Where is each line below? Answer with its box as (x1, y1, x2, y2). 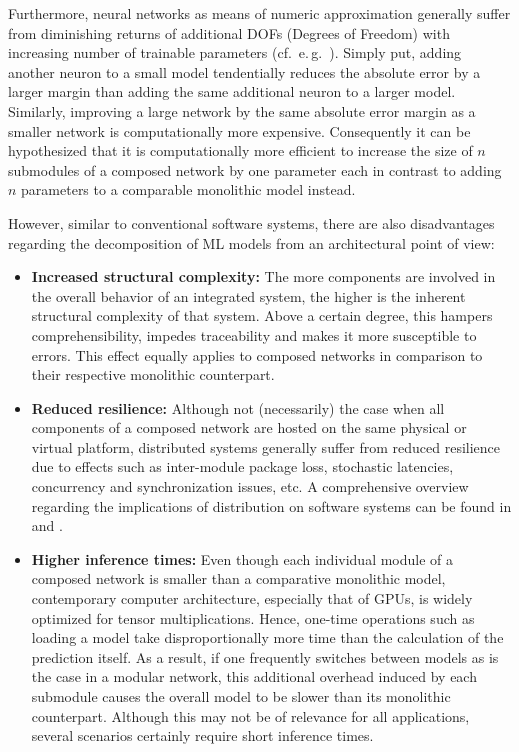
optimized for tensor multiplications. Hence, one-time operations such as (31, 607, 475, 628)
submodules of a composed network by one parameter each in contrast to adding (8, 159, 502, 180)
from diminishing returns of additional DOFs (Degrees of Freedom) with (8, 22, 450, 43)
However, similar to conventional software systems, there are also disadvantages (8, 212, 495, 233)
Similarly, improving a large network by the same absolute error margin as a (8, 100, 476, 121)
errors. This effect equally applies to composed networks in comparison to (31, 344, 483, 365)
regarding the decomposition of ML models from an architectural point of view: (8, 232, 495, 253)
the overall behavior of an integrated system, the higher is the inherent (31, 285, 466, 306)
